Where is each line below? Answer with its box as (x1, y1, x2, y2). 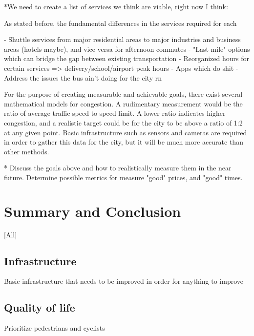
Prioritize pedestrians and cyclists (4, 323, 105, 333)
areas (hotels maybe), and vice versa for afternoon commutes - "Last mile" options (4, 43, 250, 54)
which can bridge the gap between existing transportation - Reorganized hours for (4, 53, 249, 63)
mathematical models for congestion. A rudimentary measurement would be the (4, 98, 243, 108)
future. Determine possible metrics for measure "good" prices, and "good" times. (4, 172, 243, 182)
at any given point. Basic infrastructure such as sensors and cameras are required (4, 127, 247, 137)
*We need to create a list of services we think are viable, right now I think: (4, 1, 228, 11)
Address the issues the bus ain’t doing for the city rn (4, 72, 162, 83)
